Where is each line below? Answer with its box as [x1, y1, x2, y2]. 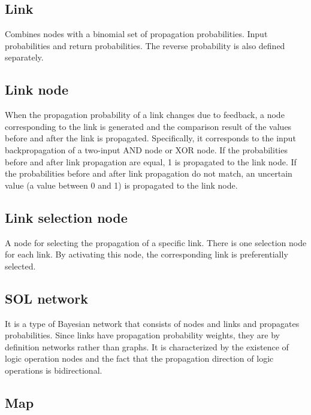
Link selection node [5, 208, 128, 226]
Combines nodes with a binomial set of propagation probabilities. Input [5, 28, 268, 40]
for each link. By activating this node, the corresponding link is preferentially [5, 248, 288, 260]
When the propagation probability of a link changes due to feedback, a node [5, 108, 285, 121]
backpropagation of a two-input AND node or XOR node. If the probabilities [5, 143, 288, 156]
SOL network [5, 289, 88, 307]
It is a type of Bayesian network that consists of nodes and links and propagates [5, 317, 300, 329]
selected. [5, 259, 36, 272]
